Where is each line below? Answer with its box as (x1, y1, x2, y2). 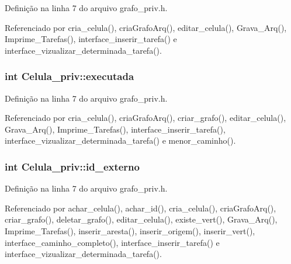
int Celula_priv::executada (5, 69, 134, 84)
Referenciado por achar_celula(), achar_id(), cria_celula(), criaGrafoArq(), (5, 202, 276, 214)
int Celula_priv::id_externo (5, 159, 140, 173)
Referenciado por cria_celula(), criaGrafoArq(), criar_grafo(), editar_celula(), (5, 112, 286, 124)
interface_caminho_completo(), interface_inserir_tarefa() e (5, 236, 220, 248)
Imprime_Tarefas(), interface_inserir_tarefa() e (5, 33, 177, 45)
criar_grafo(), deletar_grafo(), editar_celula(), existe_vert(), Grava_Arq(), (5, 213, 278, 225)
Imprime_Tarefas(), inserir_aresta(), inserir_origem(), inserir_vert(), (5, 224, 255, 237)
